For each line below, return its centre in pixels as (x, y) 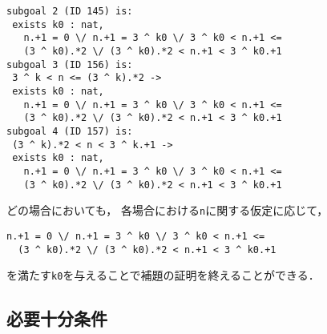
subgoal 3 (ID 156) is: (70, 64)
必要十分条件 (57, 318)
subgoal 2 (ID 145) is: (70, 11)
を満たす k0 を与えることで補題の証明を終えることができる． (163, 275)
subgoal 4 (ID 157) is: (70, 131)
